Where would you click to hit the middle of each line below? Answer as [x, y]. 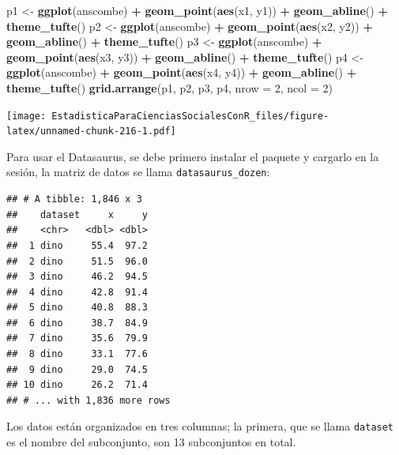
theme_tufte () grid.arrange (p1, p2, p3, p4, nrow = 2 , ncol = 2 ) [169, 87]
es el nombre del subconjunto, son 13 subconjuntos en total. [151, 442]
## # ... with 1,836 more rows [88, 400]
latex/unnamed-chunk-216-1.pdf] [91, 132]
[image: [26, 116]
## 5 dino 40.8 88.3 [77, 308]
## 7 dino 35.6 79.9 [77, 338]
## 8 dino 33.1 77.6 [77, 354]
